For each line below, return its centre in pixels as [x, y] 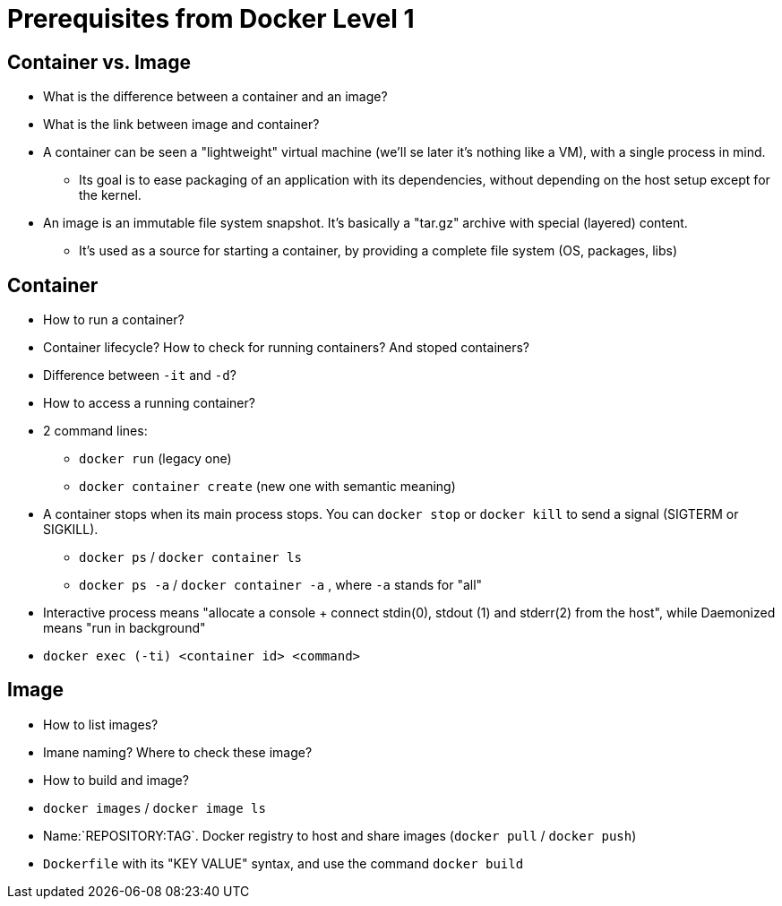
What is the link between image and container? [181, 125]
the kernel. [110, 195]
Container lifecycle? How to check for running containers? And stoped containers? [287, 348]
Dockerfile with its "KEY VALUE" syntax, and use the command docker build [284, 863]
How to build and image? [116, 780]
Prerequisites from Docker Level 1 [211, 19]
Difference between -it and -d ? [140, 375]
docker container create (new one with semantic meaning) [267, 487]
